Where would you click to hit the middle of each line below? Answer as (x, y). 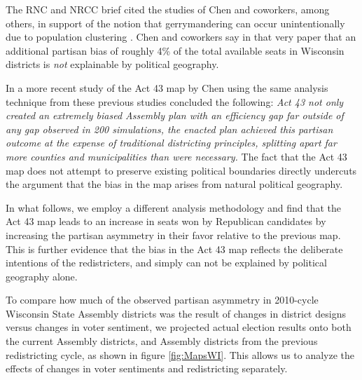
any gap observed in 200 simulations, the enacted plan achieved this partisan (169, 129)
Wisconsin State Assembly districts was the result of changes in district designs (176, 313)
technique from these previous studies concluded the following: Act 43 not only (175, 101)
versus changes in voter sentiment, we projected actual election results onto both (179, 327)
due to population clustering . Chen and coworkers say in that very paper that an (181, 37)
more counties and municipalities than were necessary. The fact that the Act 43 (176, 156)
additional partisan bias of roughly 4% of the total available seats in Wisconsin (175, 50)
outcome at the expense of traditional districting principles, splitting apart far (171, 143)
